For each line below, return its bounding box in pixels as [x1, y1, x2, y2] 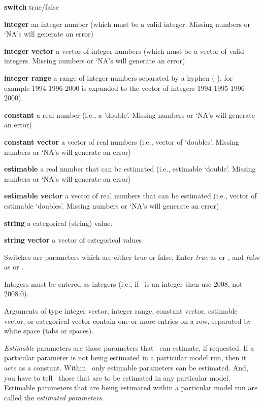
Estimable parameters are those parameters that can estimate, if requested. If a [4, 342, 254, 353]
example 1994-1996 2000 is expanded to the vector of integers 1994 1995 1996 [4, 82, 245, 93]
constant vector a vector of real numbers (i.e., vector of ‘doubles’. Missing [4, 136, 239, 147]
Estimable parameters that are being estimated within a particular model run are [4, 382, 258, 393]
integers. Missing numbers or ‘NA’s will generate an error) [4, 55, 185, 66]
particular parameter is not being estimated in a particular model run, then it [4, 352, 247, 363]
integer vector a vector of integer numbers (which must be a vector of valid [4, 45, 244, 56]
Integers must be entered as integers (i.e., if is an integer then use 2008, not [4, 278, 243, 289]
